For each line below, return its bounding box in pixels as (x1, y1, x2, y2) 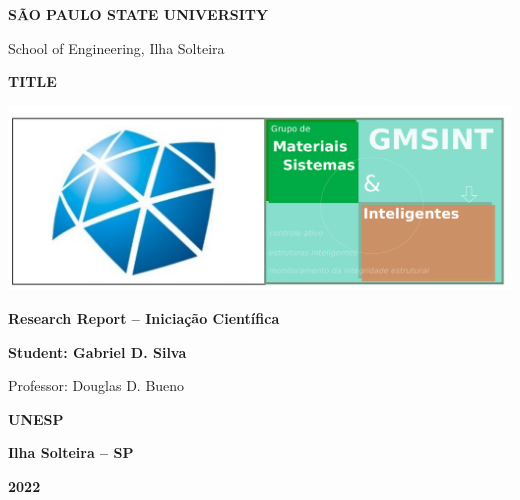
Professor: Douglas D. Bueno (8, 375, 185, 396)
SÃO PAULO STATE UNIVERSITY (8, 4, 269, 24)
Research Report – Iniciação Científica (8, 307, 280, 328)
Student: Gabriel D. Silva (8, 341, 187, 362)
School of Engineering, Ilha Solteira (8, 37, 225, 58)
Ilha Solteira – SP (8, 442, 134, 463)
